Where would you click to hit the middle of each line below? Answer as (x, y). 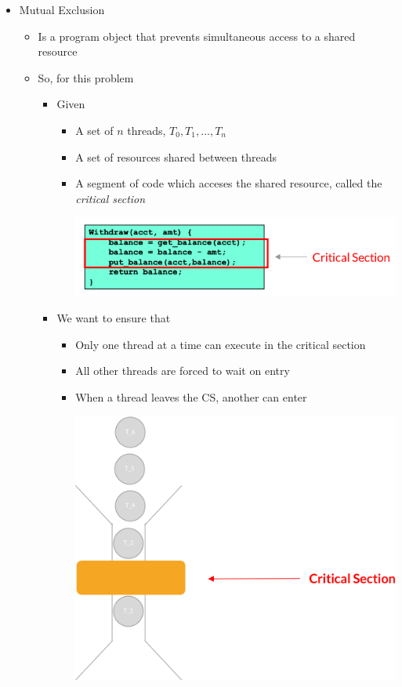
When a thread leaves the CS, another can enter (191, 397)
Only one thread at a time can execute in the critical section (221, 344)
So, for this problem (86, 77)
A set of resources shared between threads (176, 156)
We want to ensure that (114, 318)
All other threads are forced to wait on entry (183, 371)
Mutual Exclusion (62, 9)
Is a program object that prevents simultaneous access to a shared (197, 36)
